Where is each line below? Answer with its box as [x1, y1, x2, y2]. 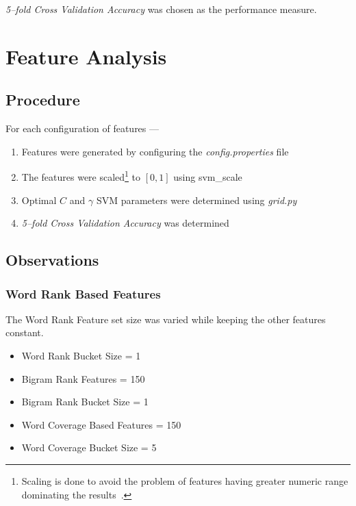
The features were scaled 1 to [21, 168, 141, 184]
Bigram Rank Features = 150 [21, 371, 145, 385]
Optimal [21, 192, 57, 207]
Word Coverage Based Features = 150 [21, 417, 181, 431]
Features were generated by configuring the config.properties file [21, 144, 289, 158]
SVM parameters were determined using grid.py [96, 192, 297, 207]
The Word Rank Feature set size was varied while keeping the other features [5, 312, 326, 326]
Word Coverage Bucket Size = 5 [21, 440, 157, 455]
